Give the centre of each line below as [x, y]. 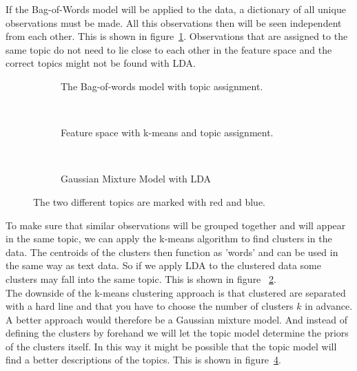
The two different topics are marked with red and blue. [149, 201]
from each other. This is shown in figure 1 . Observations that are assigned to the [177, 36]
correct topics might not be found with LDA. [101, 63]
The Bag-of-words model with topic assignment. [162, 86]
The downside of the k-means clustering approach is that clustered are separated [176, 292]
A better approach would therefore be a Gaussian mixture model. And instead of [176, 319]
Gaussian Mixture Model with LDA [136, 179]
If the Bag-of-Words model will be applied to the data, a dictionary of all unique [176, 9]
